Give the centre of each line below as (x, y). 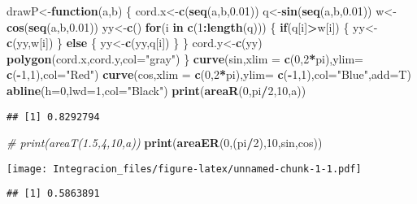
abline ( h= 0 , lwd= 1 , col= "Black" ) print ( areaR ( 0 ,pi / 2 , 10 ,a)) (156, 90)
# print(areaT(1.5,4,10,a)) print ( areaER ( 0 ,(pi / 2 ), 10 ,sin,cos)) (165, 143)
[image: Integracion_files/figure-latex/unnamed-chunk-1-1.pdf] (184, 169)
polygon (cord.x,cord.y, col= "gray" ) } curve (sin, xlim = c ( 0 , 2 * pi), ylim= (185, 58)
